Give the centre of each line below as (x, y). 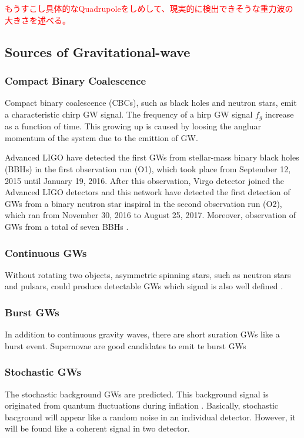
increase (280, 114)
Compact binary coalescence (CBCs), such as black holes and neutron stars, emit (151, 103)
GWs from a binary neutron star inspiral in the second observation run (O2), (143, 203)
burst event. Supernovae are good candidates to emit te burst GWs (126, 345)
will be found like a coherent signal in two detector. (97, 428)
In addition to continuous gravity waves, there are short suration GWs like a (142, 334)
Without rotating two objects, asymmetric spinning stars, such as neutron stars (148, 274)
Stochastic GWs (43, 372)
